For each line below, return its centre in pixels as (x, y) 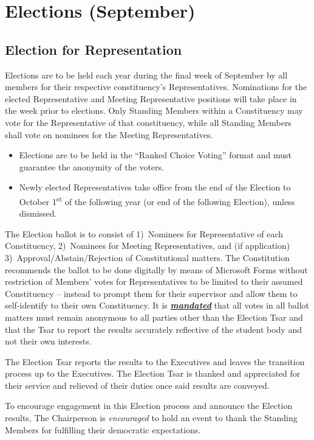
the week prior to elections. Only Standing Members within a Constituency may (154, 110)
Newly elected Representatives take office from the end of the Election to (155, 187)
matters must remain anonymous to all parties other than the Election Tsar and (154, 317)
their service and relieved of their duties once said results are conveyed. (137, 385)
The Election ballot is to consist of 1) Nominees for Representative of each (144, 233)
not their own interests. (48, 341)
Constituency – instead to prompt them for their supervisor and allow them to (151, 293)
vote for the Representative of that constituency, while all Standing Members (148, 122)
